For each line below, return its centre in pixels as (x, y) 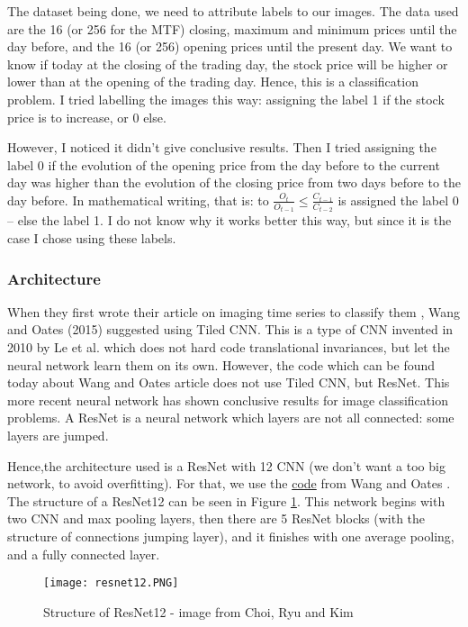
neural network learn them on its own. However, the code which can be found (221, 364)
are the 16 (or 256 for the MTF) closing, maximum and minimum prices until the (232, 28)
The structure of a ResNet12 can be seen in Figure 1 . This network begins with (226, 500)
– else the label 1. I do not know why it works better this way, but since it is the (229, 220)
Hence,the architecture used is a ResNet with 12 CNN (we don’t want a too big (226, 465)
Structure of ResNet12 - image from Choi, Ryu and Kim (198, 611)
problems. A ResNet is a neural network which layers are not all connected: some (231, 418)
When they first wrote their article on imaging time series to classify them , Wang (234, 311)
